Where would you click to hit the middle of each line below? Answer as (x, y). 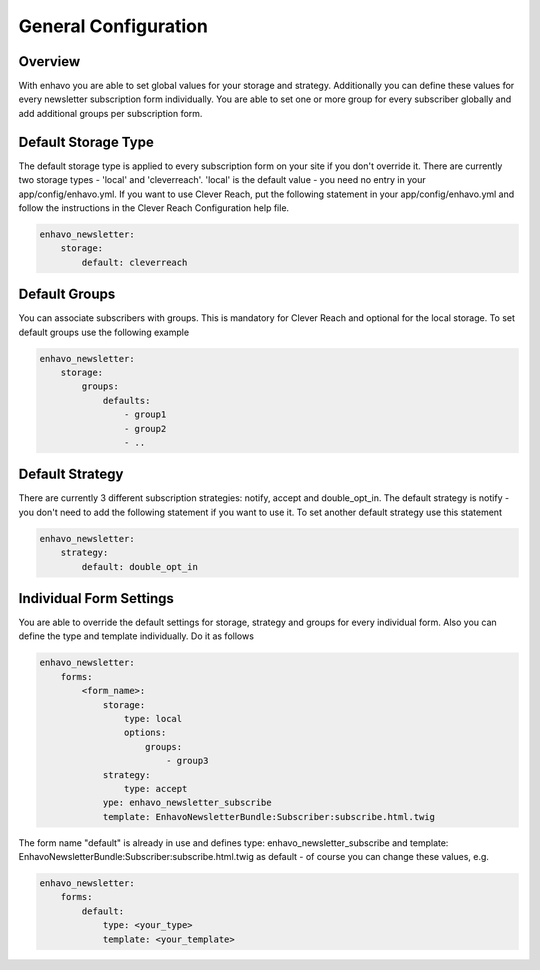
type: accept (155, 788)
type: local (153, 718)
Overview (49, 61)
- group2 (145, 428)
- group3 (187, 761)
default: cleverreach (134, 262)
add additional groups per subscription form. (110, 113)
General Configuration (113, 26)
